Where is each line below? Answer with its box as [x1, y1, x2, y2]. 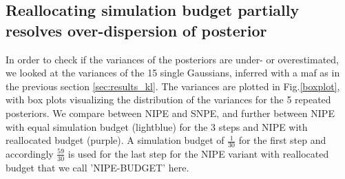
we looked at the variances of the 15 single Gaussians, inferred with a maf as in [6, 65, 340, 80]
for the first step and [238, 133, 326, 147]
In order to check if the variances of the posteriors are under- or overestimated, [6, 52, 339, 66]
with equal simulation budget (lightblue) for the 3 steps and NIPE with [6, 119, 308, 134]
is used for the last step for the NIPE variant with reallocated [67, 146, 329, 160]
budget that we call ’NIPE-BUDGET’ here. [6, 160, 189, 174]
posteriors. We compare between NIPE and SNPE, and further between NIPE [6, 105, 335, 120]
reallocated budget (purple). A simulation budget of [6, 133, 224, 147]
